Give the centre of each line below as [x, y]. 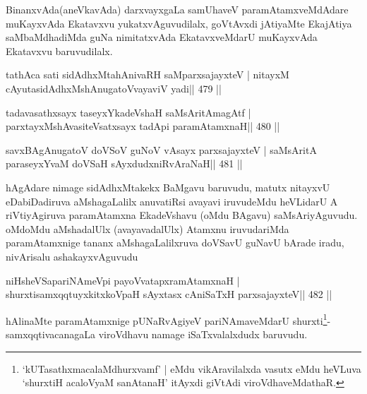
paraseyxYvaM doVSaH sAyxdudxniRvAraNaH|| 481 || [124, 163]
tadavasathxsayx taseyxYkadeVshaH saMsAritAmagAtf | [128, 112]
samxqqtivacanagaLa [51, 334]
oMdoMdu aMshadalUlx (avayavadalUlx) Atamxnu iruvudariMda [148, 228]
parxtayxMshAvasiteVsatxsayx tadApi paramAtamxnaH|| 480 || [143, 126]
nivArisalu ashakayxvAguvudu [72, 256]
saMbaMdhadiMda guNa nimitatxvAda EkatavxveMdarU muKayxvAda [162, 37]
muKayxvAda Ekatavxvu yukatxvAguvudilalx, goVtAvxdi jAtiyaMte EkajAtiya [179, 23]
